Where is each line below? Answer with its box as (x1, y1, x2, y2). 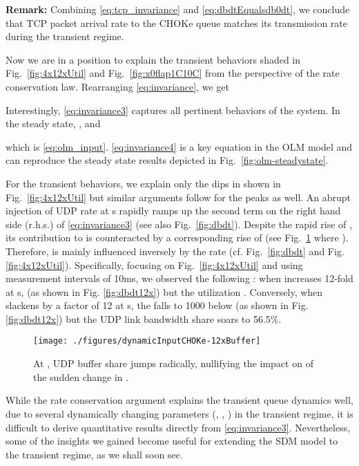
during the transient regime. (6, 29, 124, 44)
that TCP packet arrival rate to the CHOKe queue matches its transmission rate (6, 15, 347, 30)
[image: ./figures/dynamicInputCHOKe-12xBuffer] (33, 336, 261, 346)
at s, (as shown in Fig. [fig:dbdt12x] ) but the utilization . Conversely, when (6, 284, 323, 299)
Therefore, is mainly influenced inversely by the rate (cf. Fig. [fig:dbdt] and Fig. (6, 243, 345, 258)
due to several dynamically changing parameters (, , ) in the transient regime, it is (6, 406, 353, 420)
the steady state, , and (6, 116, 101, 131)
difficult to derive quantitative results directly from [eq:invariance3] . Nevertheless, (6, 420, 351, 434)
